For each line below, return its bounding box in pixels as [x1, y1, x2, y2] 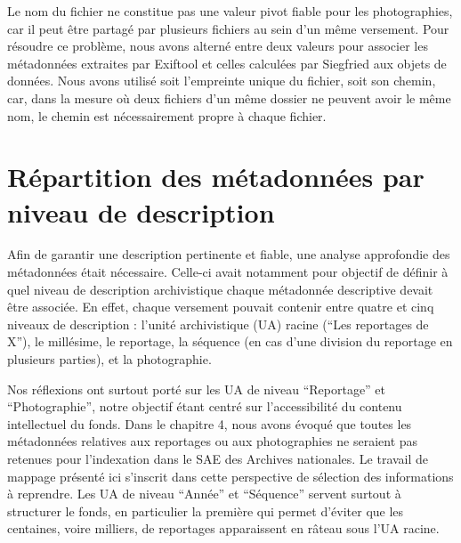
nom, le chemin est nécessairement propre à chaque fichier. [7, 106, 327, 125]
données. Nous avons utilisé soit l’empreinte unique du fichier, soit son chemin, [7, 71, 436, 90]
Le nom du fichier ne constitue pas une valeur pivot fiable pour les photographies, [7, 2, 453, 20]
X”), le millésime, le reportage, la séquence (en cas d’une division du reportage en [7, 332, 453, 351]
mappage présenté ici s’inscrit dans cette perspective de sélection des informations [7, 466, 454, 485]
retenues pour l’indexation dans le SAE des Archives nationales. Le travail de [7, 450, 429, 467]
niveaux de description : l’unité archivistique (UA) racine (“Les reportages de [7, 314, 429, 333]
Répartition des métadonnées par [7, 158, 425, 195]
